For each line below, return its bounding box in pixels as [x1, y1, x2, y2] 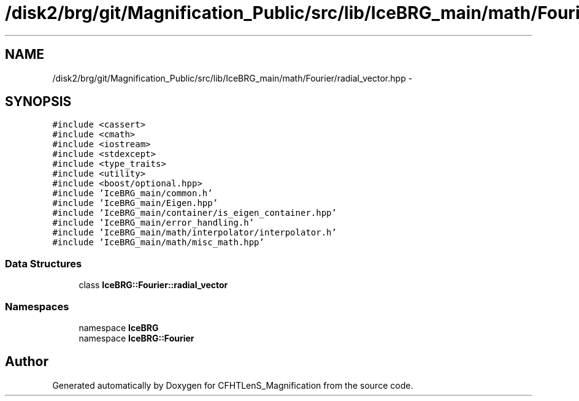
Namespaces [5, 300, 69, 313]
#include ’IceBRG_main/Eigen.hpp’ [52, 198, 218, 208]
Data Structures [5, 257, 82, 270]
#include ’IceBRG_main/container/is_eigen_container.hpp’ [52, 208, 337, 218]
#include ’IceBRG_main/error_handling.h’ [52, 218, 255, 228]
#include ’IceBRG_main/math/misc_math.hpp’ [52, 237, 264, 248]
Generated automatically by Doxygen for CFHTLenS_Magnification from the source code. [52, 380, 413, 391]
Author [5, 354, 48, 370]
